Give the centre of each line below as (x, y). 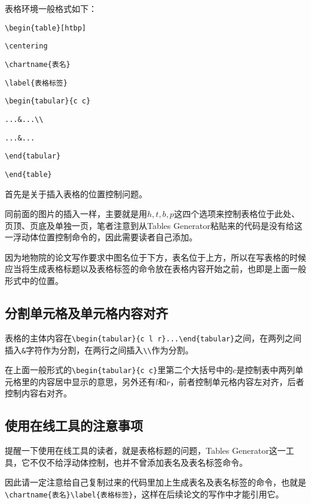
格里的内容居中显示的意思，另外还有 (84, 381)
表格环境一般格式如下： (51, 8)
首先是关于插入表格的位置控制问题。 (76, 193)
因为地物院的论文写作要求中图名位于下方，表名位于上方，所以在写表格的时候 (155, 257)
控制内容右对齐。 (38, 393)
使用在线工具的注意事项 (74, 425)
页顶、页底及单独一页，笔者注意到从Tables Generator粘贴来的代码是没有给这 (154, 225)
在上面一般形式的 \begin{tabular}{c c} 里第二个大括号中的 (119, 370)
